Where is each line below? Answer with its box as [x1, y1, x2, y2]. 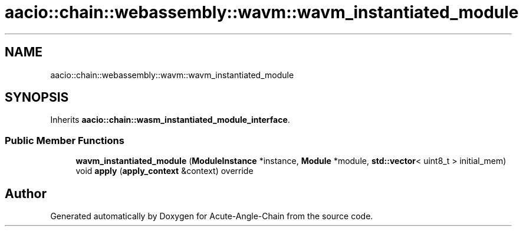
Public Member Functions [5, 134, 124, 146]
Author [5, 186, 47, 201]
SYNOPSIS [5, 90, 69, 105]
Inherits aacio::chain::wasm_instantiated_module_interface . [50, 115, 290, 125]
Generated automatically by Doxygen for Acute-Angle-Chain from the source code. [50, 211, 373, 222]
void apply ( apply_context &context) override [75, 166, 254, 176]
